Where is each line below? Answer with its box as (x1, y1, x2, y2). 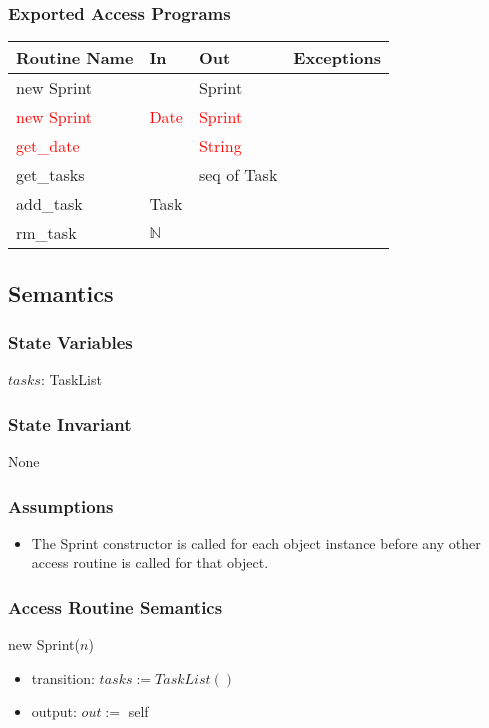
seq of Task (198, 163, 278, 187)
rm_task (16, 221, 77, 245)
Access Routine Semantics (8, 594, 223, 619)
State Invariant (8, 411, 132, 436)
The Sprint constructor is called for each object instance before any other (31, 532, 481, 553)
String (198, 134, 242, 158)
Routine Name (16, 46, 134, 70)
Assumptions (8, 493, 114, 518)
